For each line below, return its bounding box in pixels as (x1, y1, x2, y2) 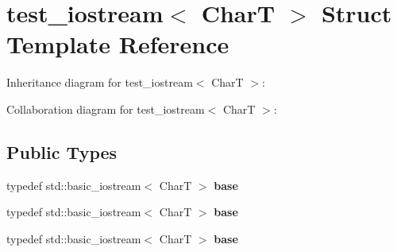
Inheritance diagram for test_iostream (6, 74, 193, 91)
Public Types (6, 139, 118, 164)
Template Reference (6, 28, 229, 60)
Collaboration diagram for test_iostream (6, 100, 205, 117)
